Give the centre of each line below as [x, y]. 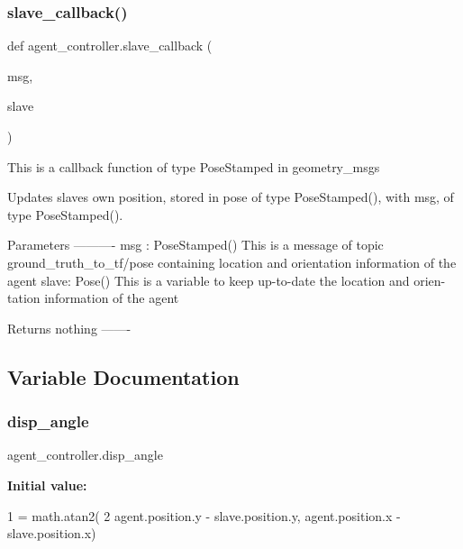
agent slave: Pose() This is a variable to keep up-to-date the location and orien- [227, 280]
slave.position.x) [52, 533]
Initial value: [47, 485]
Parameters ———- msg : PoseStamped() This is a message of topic [195, 245]
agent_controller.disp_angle [85, 455]
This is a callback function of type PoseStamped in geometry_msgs [194, 166]
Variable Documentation [123, 376]
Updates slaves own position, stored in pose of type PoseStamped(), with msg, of [231, 197]
